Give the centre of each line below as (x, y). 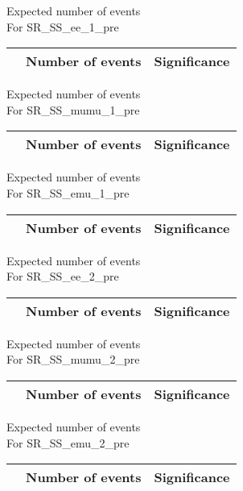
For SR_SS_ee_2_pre (63, 276)
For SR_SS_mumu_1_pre (73, 109)
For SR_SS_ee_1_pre (63, 26)
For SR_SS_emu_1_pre (68, 192)
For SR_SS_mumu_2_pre (73, 359)
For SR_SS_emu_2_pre (68, 442)
